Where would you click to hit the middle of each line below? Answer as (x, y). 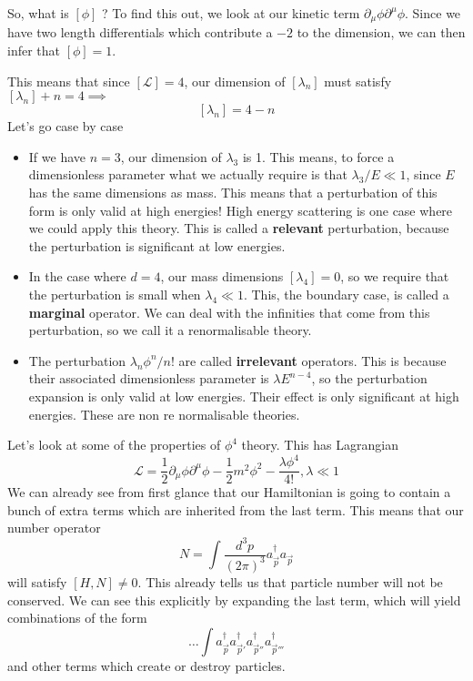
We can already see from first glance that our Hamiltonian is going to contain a (229, 492)
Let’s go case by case (65, 126)
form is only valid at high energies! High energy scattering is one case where (241, 210)
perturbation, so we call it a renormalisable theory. (170, 330)
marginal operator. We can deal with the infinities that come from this (229, 312)
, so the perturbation (369, 378)
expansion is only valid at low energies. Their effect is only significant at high (244, 396)
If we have (57, 156)
